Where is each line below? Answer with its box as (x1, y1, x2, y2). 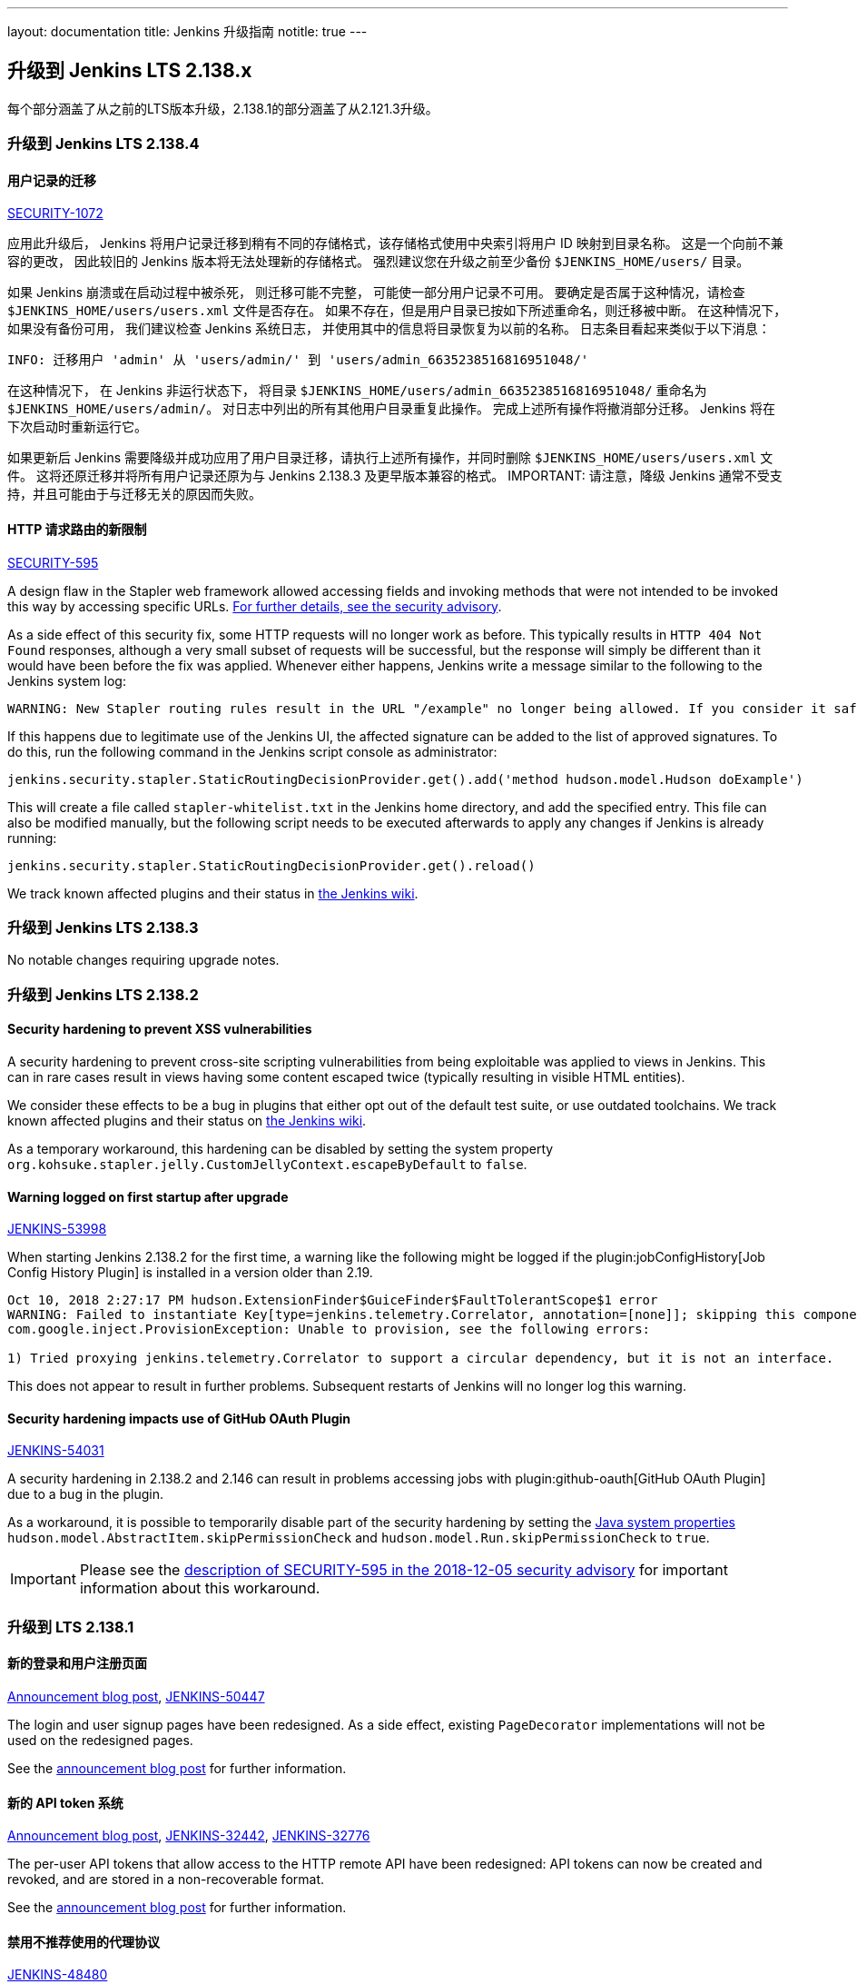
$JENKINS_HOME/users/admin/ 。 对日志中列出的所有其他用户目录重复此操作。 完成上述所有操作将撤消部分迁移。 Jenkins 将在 (7, 401, 776, 417)
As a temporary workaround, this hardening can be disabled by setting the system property (7, 1141, 554, 1156)
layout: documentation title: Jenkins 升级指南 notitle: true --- (7, 24, 368, 39)
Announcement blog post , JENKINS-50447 (7, 1689, 265, 1705)
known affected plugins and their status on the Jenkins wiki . (7, 1113, 367, 1128)
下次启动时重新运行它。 (7, 419, 147, 435)
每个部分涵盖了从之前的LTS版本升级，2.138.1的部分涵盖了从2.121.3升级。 (7, 100, 438, 116)
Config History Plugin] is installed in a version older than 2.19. (7, 1265, 373, 1281)
